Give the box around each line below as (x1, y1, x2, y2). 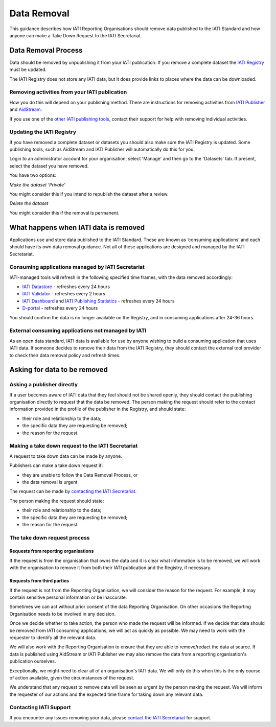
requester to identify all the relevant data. (9, 634, 97, 641)
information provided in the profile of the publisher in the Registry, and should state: (9, 406, 186, 412)
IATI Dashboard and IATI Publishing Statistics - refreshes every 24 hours (22, 298, 175, 304)
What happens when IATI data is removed (9, 223, 145, 232)
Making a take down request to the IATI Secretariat (9, 442, 138, 450)
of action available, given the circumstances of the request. (9, 674, 135, 681)
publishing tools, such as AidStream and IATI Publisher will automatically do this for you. (9, 146, 195, 153)
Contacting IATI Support (9, 704, 71, 711)
